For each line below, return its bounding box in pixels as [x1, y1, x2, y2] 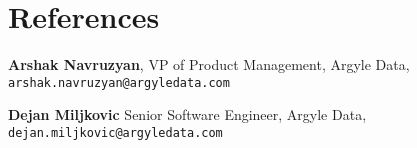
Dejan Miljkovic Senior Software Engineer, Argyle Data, [8, 104, 367, 125]
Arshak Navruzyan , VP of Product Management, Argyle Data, [8, 54, 410, 75]
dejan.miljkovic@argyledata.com [8, 125, 223, 140]
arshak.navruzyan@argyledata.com [8, 75, 230, 90]
